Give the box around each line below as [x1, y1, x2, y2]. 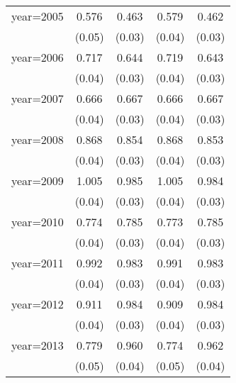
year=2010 [11, 213, 64, 230]
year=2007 [11, 90, 64, 106]
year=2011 [11, 255, 64, 271]
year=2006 [11, 49, 64, 65]
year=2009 [11, 172, 64, 189]
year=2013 [11, 337, 64, 353]
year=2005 [11, 8, 64, 24]
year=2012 [11, 296, 64, 312]
